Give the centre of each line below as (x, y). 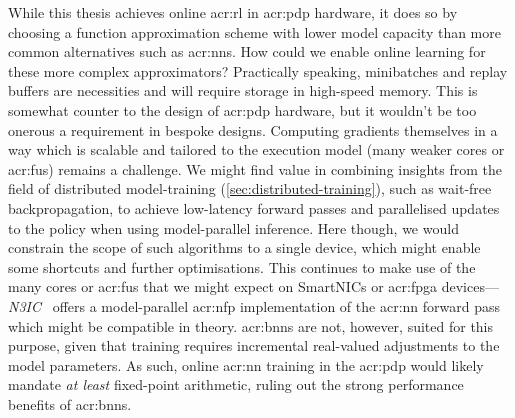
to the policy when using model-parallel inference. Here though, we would (233, 227)
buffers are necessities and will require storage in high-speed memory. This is (243, 90)
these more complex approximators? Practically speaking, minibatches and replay (258, 70)
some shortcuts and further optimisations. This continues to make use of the (242, 266)
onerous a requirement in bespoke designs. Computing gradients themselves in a (253, 129)
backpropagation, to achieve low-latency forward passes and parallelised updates (254, 207)
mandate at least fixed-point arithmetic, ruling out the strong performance (236, 384)
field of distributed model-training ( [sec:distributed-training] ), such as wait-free (250, 188)
